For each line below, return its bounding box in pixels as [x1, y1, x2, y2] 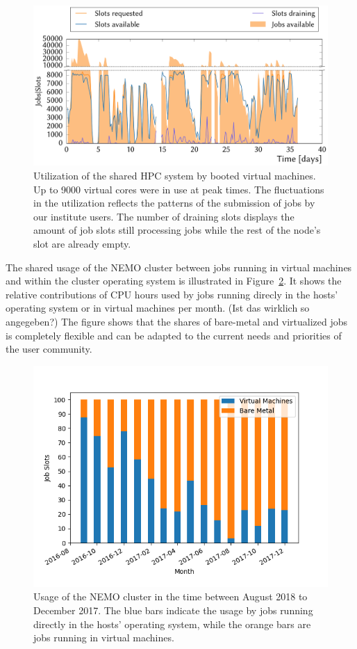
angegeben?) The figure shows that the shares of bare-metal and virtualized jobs [6, 314, 348, 328]
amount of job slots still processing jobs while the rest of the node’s [33, 223, 321, 237]
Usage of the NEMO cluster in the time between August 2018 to [33, 589, 308, 604]
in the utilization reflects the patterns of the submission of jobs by [33, 195, 315, 210]
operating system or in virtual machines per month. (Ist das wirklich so [6, 301, 310, 315]
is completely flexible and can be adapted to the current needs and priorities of [6, 328, 342, 342]
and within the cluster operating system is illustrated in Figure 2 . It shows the [6, 273, 342, 288]
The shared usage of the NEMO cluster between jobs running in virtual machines [6, 259, 352, 274]
